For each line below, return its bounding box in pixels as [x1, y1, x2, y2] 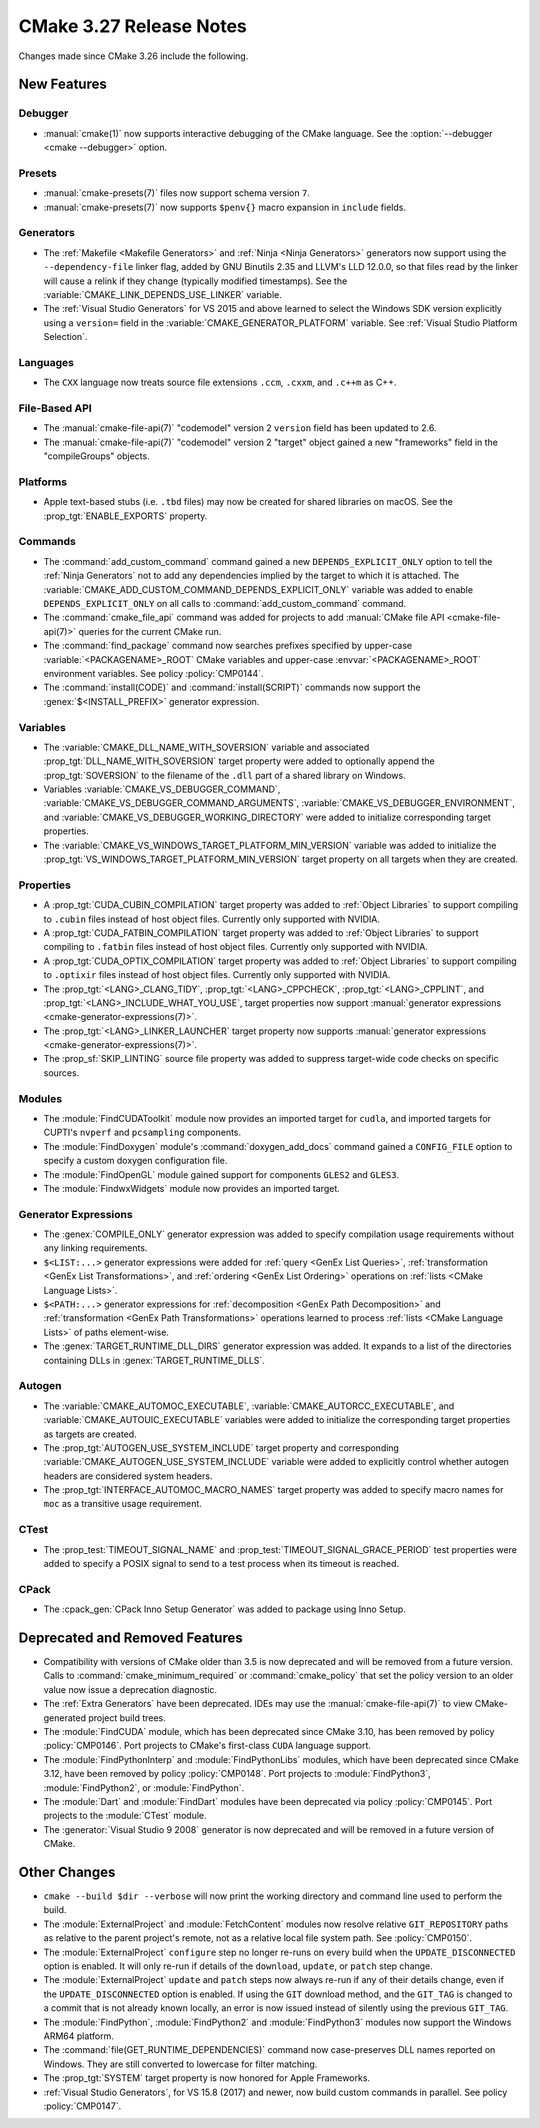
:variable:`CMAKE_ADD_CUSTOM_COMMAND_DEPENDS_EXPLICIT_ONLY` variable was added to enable [43, 583, 474, 595]
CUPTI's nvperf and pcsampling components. [43, 1126, 242, 1139]
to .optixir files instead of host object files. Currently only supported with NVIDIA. [43, 969, 391, 981]
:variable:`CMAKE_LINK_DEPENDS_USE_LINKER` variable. [43, 288, 282, 300]
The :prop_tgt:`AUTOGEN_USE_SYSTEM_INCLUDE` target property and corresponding [43, 1441, 400, 1454]
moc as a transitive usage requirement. [43, 1498, 202, 1510]
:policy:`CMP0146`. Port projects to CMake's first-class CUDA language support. [43, 1740, 372, 1752]
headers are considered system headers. [43, 1470, 213, 1482]
